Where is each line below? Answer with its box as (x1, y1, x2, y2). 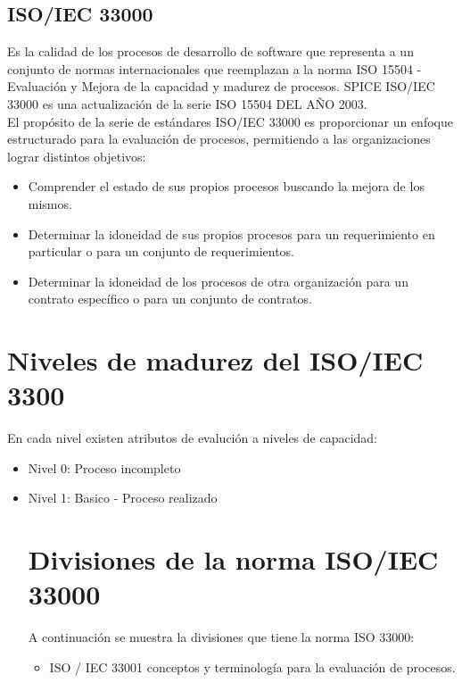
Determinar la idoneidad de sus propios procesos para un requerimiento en (28, 224, 435, 243)
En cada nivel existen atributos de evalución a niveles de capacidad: (7, 429, 378, 447)
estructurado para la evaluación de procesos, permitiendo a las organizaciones (7, 129, 431, 148)
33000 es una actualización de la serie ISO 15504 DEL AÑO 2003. (7, 94, 367, 112)
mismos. (28, 194, 72, 212)
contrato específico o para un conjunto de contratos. (28, 289, 312, 308)
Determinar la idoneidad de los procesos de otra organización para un (28, 271, 408, 290)
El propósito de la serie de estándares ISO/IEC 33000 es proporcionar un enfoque (7, 112, 453, 130)
